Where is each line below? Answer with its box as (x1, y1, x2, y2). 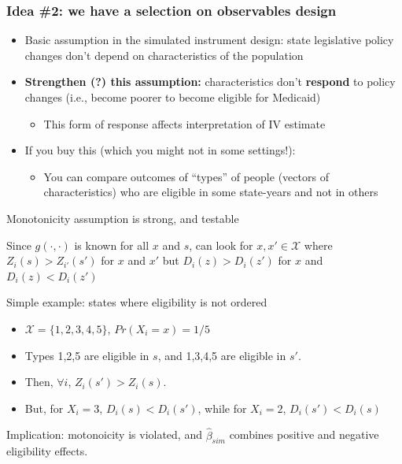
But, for (24, 399, 64, 416)
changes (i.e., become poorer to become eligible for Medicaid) (24, 89, 321, 105)
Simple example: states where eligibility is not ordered (6, 294, 267, 310)
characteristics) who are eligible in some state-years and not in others (43, 184, 378, 200)
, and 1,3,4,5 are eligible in (157, 347, 286, 363)
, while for (197, 399, 247, 416)
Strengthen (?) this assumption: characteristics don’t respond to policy (24, 73, 396, 90)
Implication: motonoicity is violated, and (6, 426, 202, 443)
